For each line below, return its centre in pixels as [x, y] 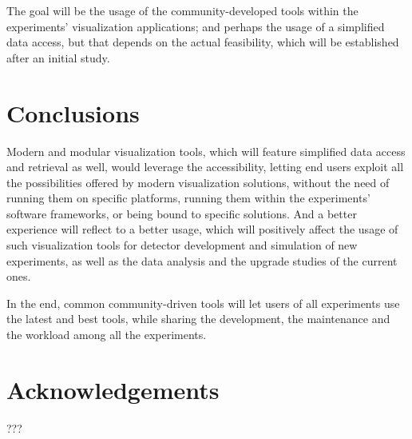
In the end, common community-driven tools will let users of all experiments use [203, 303]
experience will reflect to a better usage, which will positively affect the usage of [202, 229]
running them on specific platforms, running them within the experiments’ [188, 198]
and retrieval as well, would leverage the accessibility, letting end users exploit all [205, 167]
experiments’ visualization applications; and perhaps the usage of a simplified [196, 26]
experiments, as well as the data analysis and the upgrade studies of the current [202, 260]
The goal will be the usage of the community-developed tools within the [182, 10]
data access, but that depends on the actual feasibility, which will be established [203, 42]
